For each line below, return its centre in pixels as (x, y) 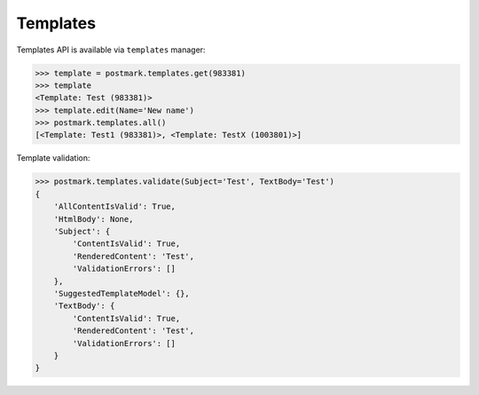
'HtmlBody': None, (94, 219)
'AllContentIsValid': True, (115, 207)
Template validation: (53, 158)
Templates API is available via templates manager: (111, 50)
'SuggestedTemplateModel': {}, (122, 293)
